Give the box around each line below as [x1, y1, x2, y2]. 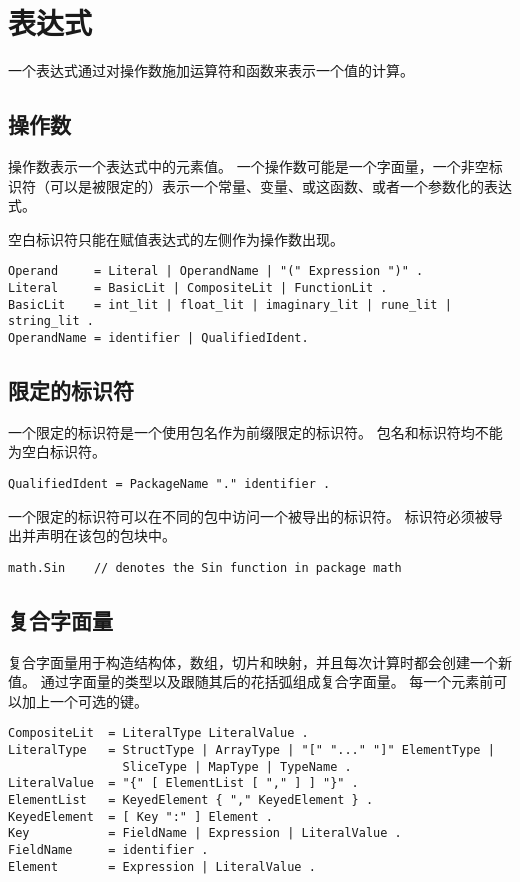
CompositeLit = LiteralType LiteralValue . [8, 726, 309, 741]
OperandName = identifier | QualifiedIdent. [8, 330, 309, 345]
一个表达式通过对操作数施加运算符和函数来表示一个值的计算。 [8, 60, 414, 81]
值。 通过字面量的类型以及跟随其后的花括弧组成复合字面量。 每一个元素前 [8, 671, 494, 692]
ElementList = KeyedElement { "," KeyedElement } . [8, 793, 374, 808]
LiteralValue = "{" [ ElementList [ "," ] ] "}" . [8, 776, 359, 791]
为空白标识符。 [8, 441, 106, 462]
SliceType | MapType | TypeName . [122, 759, 352, 774]
